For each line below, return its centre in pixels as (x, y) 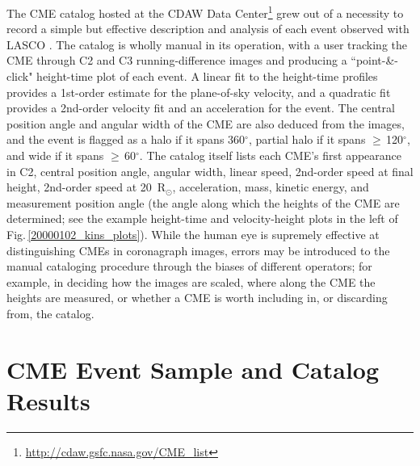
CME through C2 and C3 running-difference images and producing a (177, 60)
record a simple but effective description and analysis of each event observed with (208, 29)
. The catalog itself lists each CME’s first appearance (271, 155)
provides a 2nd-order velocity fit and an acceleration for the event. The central (201, 108)
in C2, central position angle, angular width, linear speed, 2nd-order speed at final (210, 171)
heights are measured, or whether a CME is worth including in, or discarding (197, 298)
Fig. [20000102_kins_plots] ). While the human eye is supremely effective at (193, 234)
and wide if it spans (55, 155)
